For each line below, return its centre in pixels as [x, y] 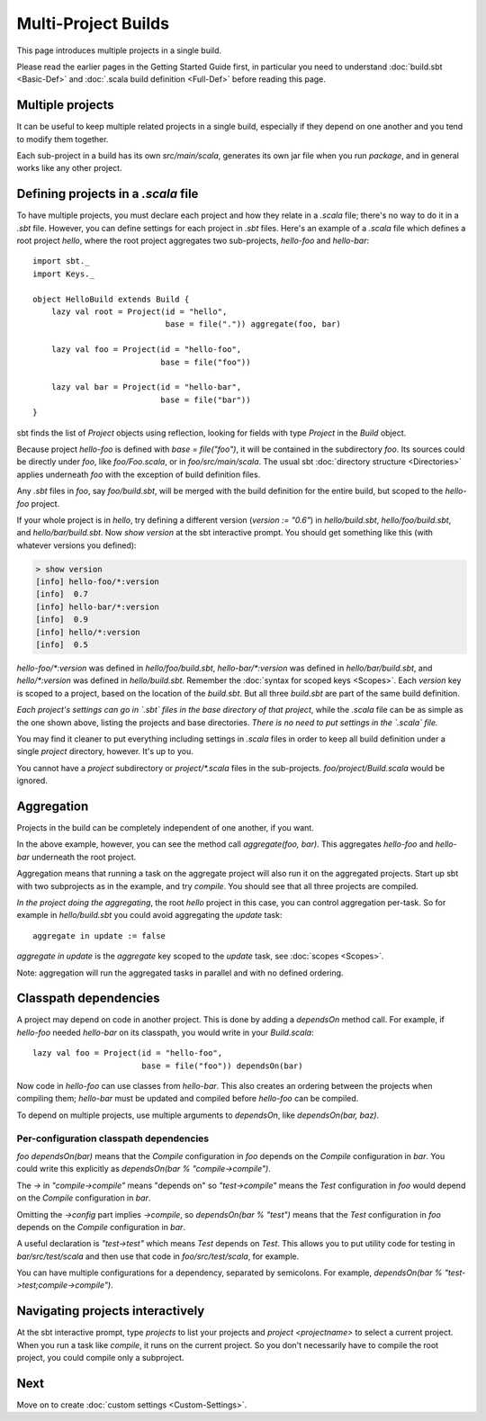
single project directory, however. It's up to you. [105, 751]
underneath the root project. [84, 857]
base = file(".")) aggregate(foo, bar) [253, 324]
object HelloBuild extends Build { [111, 299]
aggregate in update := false [99, 935]
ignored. [32, 781]
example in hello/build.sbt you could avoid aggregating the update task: [149, 915]
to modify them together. [63, 139]
